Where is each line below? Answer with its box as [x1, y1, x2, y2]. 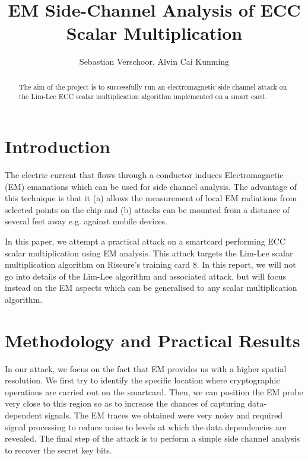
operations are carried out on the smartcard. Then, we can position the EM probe [5, 385, 303, 398]
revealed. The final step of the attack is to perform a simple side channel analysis [5, 432, 300, 445]
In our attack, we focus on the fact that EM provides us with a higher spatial [5, 362, 287, 375]
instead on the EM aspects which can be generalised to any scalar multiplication [5, 281, 297, 294]
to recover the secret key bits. [5, 443, 112, 456]
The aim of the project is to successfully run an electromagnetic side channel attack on [18, 81, 287, 91]
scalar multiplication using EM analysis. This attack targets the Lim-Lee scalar [5, 246, 293, 259]
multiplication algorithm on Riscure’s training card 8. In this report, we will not [5, 258, 296, 271]
